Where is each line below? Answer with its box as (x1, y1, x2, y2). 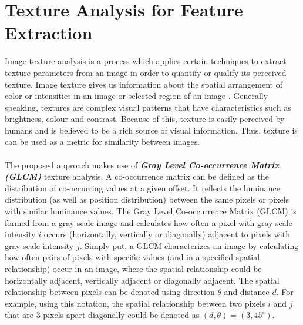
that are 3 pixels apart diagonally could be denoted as (5, 309, 200, 321)
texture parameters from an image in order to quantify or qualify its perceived (5, 66, 287, 78)
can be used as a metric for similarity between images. (5, 135, 200, 148)
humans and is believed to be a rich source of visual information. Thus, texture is (5, 124, 298, 136)
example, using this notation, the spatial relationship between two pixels (5, 297, 265, 309)
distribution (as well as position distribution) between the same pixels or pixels (5, 193, 289, 205)
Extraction (5, 21, 93, 45)
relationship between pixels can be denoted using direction (5, 286, 215, 298)
